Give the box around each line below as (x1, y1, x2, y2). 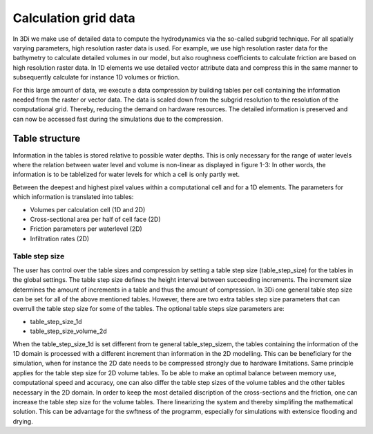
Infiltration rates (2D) (30, 234, 90, 243)
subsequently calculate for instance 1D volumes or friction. (12, 73, 180, 82)
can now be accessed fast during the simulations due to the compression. (12, 115, 224, 123)
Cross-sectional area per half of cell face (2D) (30, 215, 162, 223)
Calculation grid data (12, 10, 136, 26)
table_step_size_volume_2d (30, 327, 107, 335)
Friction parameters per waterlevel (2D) (30, 225, 143, 233)
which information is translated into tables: (12, 193, 134, 201)
